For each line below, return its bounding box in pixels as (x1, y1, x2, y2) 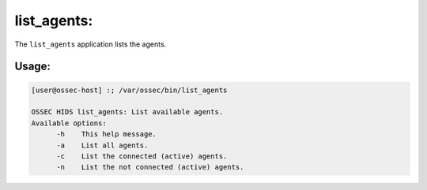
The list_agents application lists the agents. (14, 39, 167, 49)
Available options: (31, 118, 107, 128)
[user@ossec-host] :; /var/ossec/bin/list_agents (31, 85, 228, 95)
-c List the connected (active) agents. (56, 151, 228, 161)
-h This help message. (56, 130, 157, 139)
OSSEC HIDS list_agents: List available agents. (31, 107, 224, 117)
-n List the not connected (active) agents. (56, 162, 244, 172)
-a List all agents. (56, 140, 149, 150)
